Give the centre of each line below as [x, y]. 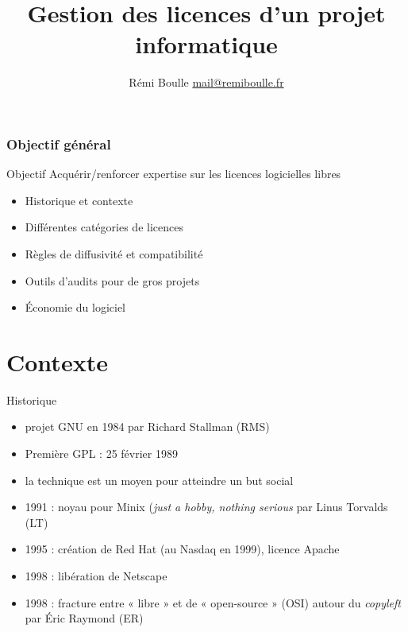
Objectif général [59, 143]
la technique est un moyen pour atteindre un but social [159, 480]
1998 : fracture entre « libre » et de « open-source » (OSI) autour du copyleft [213, 602]
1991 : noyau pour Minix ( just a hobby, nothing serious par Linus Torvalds [206, 507]
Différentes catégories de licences [104, 227]
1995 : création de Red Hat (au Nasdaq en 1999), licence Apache [182, 549]
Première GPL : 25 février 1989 [101, 454]
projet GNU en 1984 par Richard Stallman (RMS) [147, 427]
